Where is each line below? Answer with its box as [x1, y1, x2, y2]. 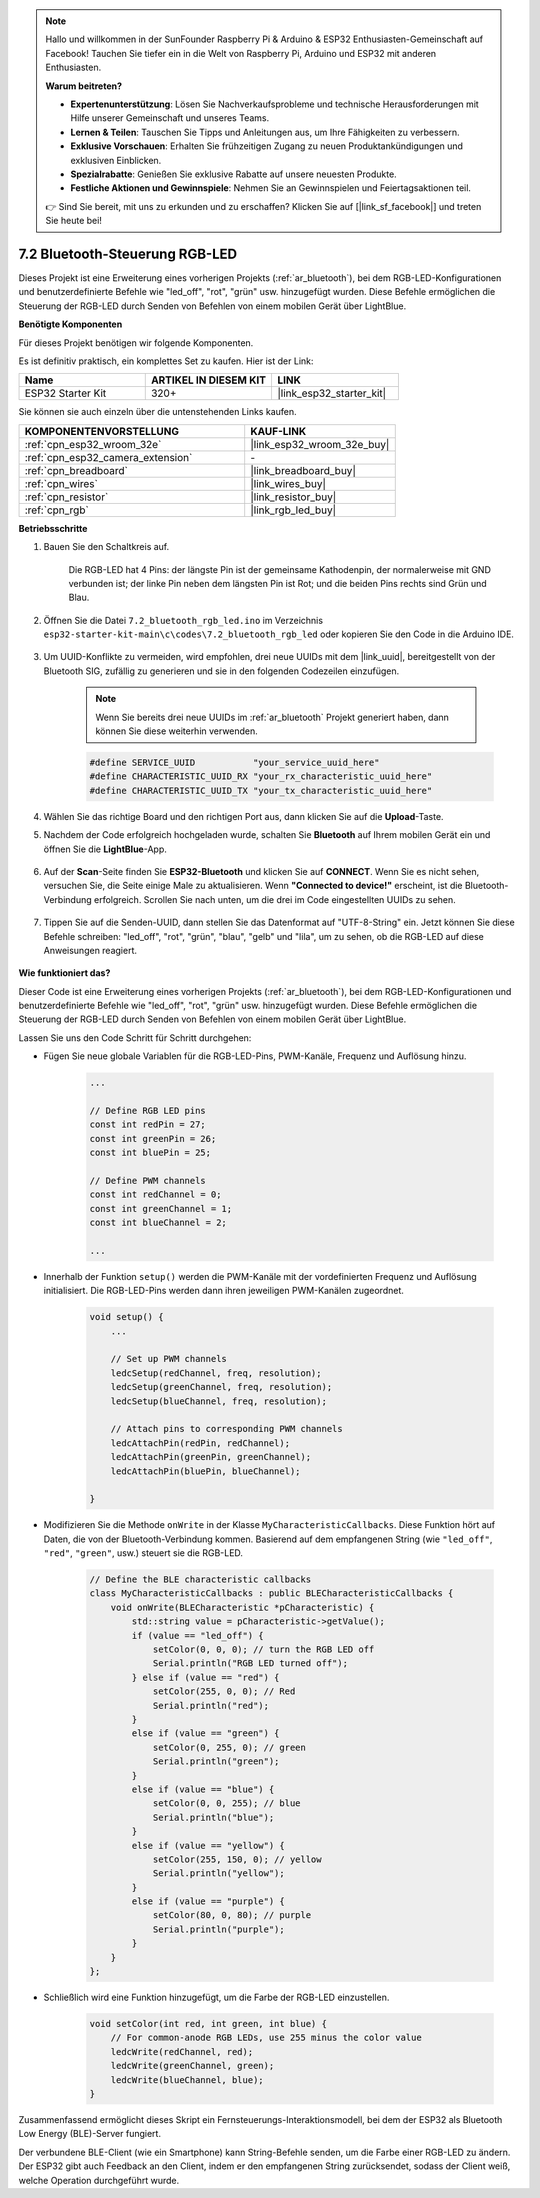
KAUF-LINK [250, 424, 307, 438]
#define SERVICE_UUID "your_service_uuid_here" [89, 757, 380, 768]
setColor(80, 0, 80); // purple [152, 1910, 312, 1921]
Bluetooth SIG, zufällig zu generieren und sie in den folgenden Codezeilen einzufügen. [43, 665, 400, 677]
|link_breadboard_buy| [250, 463, 357, 477]
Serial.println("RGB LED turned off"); [152, 1658, 349, 1669]
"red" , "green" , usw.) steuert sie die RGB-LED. [43, 1547, 244, 1559]
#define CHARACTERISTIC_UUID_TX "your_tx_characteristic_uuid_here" [89, 785, 433, 796]
